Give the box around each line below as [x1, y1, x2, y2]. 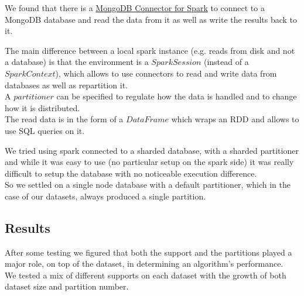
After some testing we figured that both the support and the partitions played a [5, 246, 292, 258]
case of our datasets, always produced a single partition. [5, 190, 206, 202]
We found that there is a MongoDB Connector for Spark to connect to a [5, 2, 265, 13]
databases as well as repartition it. [5, 78, 128, 91]
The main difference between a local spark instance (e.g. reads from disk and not [5, 44, 295, 56]
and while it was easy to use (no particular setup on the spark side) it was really [5, 156, 294, 168]
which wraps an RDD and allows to [171, 113, 299, 125]
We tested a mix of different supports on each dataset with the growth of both [5, 269, 286, 281]
